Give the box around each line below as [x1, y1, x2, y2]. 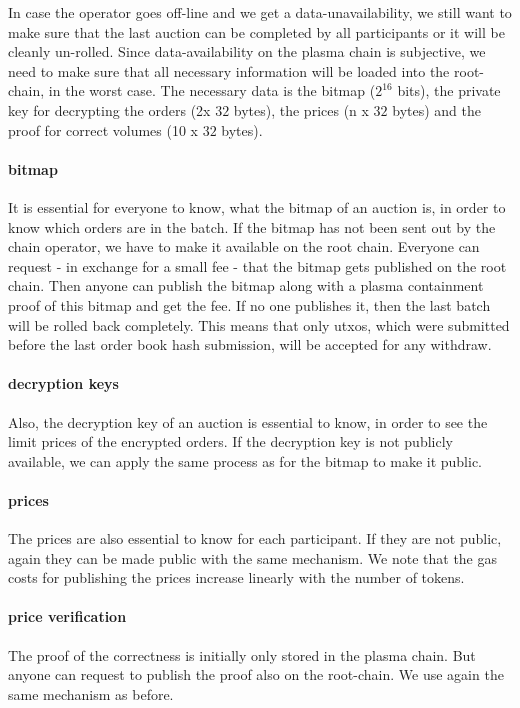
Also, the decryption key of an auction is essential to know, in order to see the [8, 411, 488, 432]
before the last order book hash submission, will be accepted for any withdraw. [8, 334, 492, 355]
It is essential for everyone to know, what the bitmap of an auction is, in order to [8, 196, 506, 217]
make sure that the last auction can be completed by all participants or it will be [8, 21, 505, 42]
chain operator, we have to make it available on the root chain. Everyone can [8, 236, 480, 257]
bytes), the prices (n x [233, 99, 369, 120]
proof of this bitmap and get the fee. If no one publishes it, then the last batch [8, 294, 491, 315]
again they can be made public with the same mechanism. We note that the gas [8, 547, 498, 568]
